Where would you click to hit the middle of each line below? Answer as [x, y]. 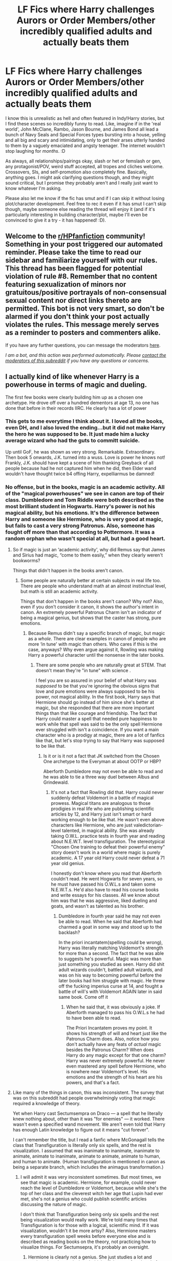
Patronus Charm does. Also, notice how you [113, 1039]
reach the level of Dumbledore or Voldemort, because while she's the [93, 1188]
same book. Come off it [83, 997]
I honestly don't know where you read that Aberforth [106, 873]
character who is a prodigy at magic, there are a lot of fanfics [100, 735]
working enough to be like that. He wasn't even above [108, 820]
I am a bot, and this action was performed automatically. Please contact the [86, 355]
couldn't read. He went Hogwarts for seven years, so [107, 879]
